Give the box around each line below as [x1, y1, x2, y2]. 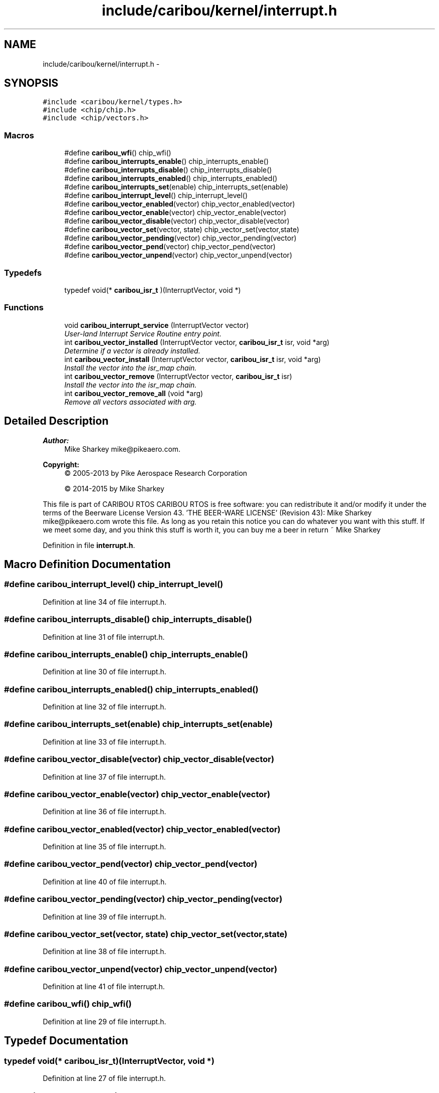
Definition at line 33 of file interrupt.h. [43, 737, 166, 746]
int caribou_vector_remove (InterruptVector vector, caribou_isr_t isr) [64, 372, 292, 381]
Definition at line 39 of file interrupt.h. [43, 912, 166, 921]
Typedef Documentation [4, 1034, 128, 1047]
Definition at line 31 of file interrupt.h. [43, 632, 165, 641]
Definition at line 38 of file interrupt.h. [43, 947, 166, 956]
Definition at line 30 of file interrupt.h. [43, 667, 166, 676]
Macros [4, 130, 34, 140]
